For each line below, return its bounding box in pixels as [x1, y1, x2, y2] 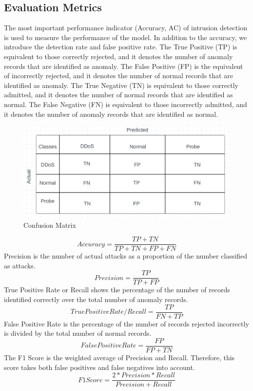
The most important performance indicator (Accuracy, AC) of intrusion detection [4, 22, 247, 33]
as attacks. [4, 260, 36, 270]
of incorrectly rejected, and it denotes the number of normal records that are [4, 70, 233, 81]
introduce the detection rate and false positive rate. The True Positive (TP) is [4, 42, 237, 52]
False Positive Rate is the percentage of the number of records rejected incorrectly [4, 318, 249, 328]
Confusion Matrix [23, 219, 76, 230]
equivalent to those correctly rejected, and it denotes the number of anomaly [4, 51, 233, 61]
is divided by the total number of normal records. [4, 328, 152, 338]
